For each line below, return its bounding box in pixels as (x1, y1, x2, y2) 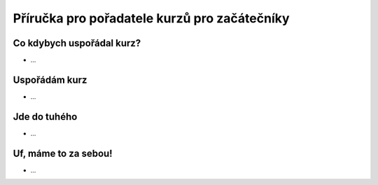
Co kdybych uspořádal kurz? (13, 37, 141, 49)
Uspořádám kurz (13, 74, 87, 85)
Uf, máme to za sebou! (13, 147, 113, 159)
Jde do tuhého (13, 111, 78, 123)
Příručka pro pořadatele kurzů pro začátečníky (13, 11, 290, 26)
